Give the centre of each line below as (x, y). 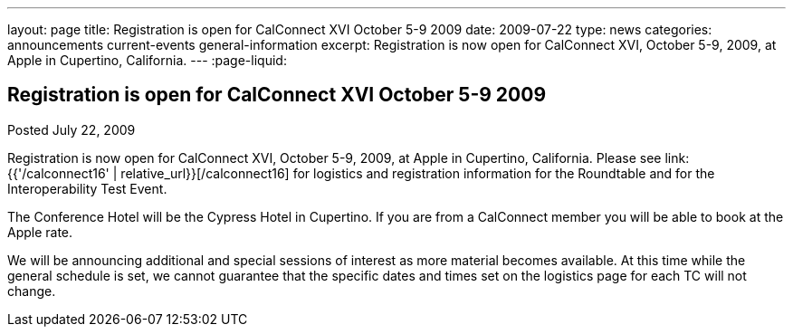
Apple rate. (40, 232)
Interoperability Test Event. (87, 188)
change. (32, 291)
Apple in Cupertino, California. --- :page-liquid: (147, 60)
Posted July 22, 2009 (72, 129)
